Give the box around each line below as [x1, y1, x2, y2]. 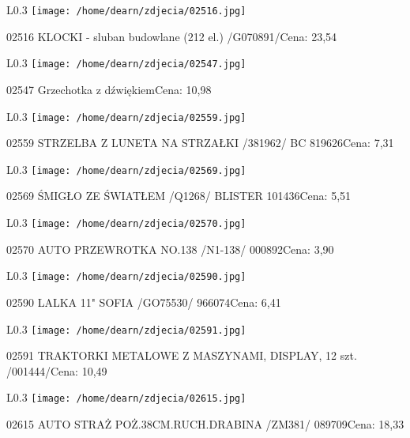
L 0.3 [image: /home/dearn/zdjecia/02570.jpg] [6, 214, 246, 230]
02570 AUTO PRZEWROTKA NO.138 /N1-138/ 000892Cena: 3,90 [6, 240, 334, 257]
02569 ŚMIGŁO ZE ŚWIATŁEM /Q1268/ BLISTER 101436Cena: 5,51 [6, 187, 352, 204]
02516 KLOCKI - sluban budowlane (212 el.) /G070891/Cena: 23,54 [6, 28, 337, 44]
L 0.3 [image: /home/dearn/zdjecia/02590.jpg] [6, 267, 246, 284]
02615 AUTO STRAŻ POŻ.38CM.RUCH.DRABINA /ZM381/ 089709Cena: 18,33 [6, 416, 404, 432]
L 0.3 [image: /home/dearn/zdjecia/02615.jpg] [6, 389, 246, 406]
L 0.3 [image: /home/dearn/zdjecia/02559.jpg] [6, 108, 246, 124]
